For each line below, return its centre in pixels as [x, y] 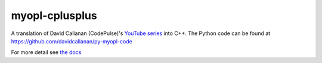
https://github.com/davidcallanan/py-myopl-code [72, 41]
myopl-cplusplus [54, 15]
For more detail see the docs [46, 52]
